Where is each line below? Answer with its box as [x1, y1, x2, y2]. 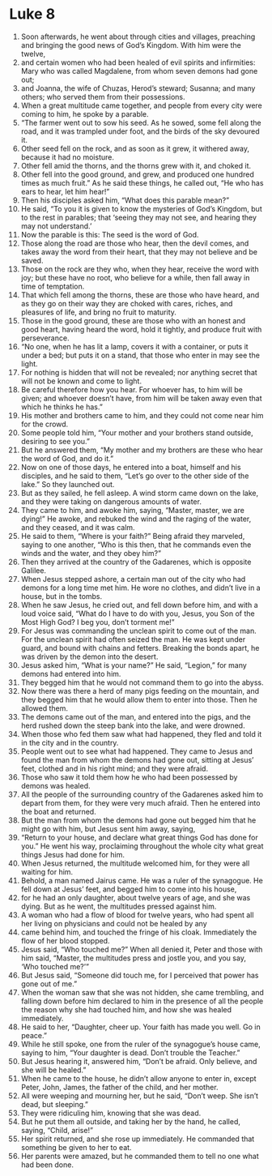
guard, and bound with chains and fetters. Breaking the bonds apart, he [20, 643, 260, 652]
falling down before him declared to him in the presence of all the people [20, 996, 264, 1006]
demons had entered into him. [20, 669, 121, 678]
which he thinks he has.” [20, 402, 104, 412]
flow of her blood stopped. [20, 935, 110, 945]
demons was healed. [20, 780, 91, 790]
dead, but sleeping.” [20, 1099, 88, 1109]
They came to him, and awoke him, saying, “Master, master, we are [20, 505, 245, 515]
